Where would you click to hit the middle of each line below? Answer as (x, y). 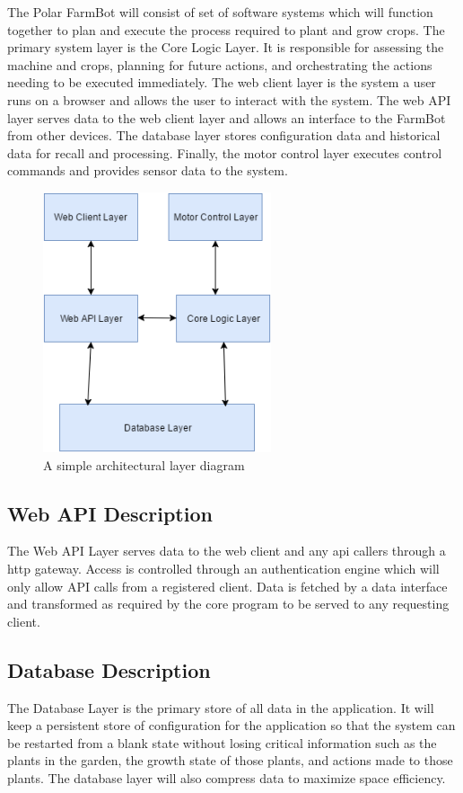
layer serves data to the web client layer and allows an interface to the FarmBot (227, 117)
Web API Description (110, 513)
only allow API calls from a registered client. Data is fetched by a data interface (227, 586)
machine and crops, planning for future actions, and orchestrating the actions (220, 64)
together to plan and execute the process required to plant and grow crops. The (226, 29)
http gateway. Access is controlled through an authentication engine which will (223, 569)
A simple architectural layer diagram (144, 464)
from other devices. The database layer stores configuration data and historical (224, 135)
